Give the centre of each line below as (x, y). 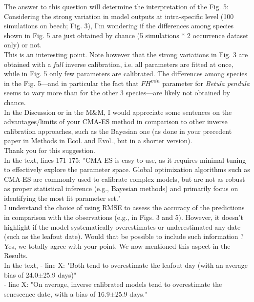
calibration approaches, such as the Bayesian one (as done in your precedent (118, 131)
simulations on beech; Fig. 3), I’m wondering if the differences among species (119, 26)
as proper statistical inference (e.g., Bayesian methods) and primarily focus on (121, 188)
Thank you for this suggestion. (50, 150)
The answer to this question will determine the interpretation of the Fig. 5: (116, 6)
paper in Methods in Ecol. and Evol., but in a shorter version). (98, 140)
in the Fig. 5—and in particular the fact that (71, 83)
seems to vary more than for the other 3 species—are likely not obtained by (117, 93)
